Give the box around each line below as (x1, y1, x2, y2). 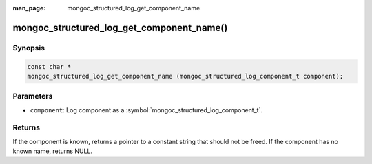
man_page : (12, 4, 46, 12)
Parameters (12, 92, 53, 101)
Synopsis (12, 43, 45, 52)
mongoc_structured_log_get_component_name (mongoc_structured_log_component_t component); (27, 72, 344, 80)
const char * (27, 63, 72, 70)
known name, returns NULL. (12, 147, 93, 155)
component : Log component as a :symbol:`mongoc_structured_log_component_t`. (30, 105, 263, 114)
